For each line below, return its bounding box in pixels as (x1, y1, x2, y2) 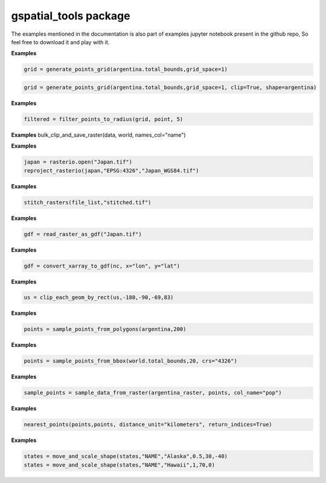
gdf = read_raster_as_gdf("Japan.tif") (24, 231, 142, 237)
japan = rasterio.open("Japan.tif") (24, 159, 133, 166)
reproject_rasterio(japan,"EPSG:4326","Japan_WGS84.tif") (24, 167, 199, 174)
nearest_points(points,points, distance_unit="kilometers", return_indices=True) (24, 421, 273, 428)
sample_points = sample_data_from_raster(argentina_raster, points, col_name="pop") (24, 389, 282, 396)
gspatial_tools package (11, 9, 130, 22)
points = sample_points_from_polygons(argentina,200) (24, 326, 187, 333)
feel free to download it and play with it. (11, 38, 110, 45)
